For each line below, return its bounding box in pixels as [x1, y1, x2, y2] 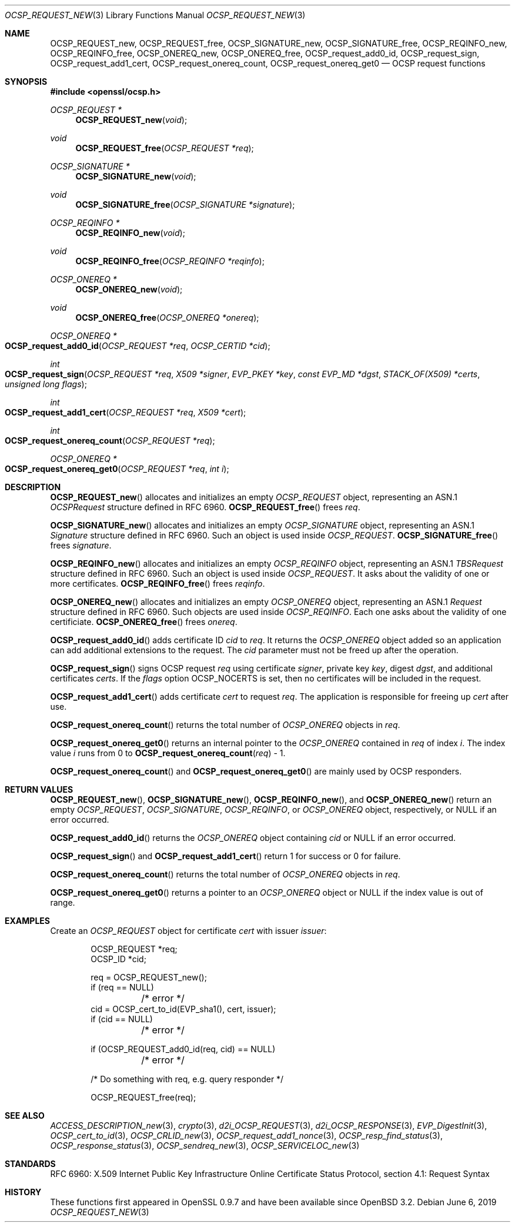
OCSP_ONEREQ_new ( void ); [75, 284, 183, 294]
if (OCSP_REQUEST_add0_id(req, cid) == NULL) [91, 1044, 276, 1054]
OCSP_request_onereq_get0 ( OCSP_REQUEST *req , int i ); [5, 464, 229, 474]
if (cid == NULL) [91, 1014, 153, 1024]
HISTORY [5, 1187, 42, 1197]
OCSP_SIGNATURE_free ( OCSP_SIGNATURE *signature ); [75, 199, 295, 210]
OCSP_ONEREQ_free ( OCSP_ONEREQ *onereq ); [75, 312, 259, 322]
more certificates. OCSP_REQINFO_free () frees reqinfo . [50, 578, 265, 588]
